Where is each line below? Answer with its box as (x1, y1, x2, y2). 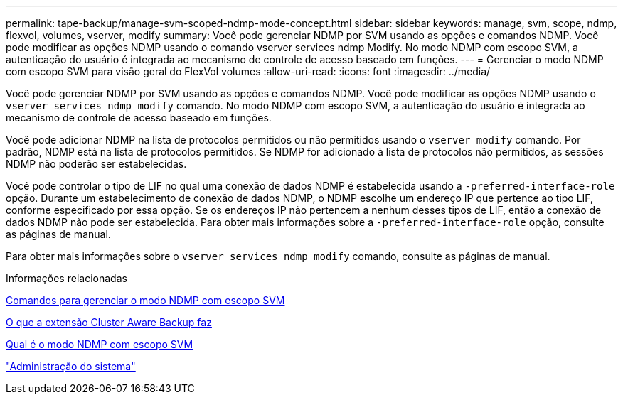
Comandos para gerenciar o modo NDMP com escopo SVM (6, 294, 285, 306)
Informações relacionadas (6, 272, 127, 284)
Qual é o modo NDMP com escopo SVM (6, 338, 193, 350)
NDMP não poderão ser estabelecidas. (6, 158, 187, 170)
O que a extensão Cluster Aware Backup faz (6, 316, 212, 328)
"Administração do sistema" (6, 360, 136, 372)
